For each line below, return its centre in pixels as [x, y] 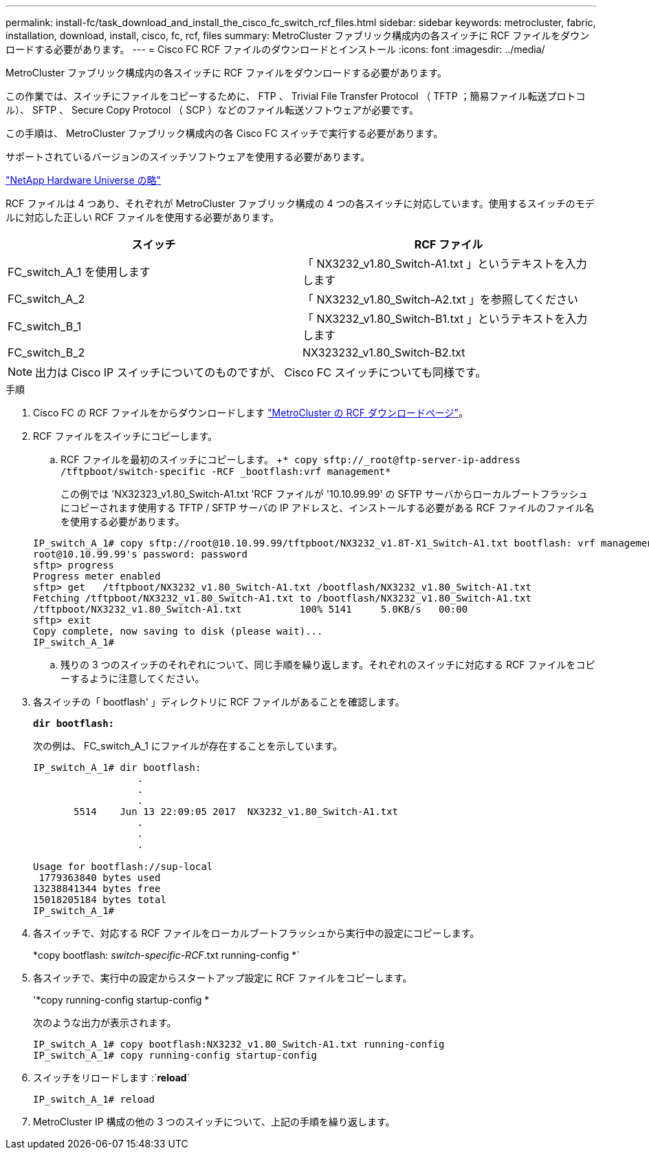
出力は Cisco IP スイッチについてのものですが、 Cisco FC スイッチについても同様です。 [261, 372]
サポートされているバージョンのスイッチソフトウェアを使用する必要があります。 [188, 157]
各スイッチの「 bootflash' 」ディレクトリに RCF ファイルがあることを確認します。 [219, 702]
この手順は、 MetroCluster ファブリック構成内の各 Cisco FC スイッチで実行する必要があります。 [224, 133]
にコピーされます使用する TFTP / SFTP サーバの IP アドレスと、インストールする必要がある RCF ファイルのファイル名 [328, 508]
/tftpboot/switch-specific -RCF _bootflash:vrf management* [226, 471]
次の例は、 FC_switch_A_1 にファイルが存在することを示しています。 [188, 746]
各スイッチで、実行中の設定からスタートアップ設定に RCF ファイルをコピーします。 [223, 978]
